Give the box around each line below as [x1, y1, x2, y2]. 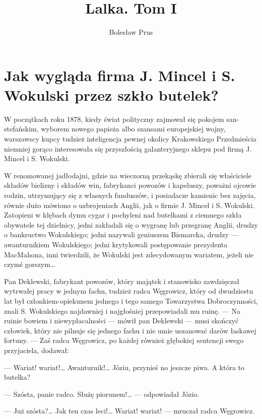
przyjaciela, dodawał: [4, 344, 69, 355]
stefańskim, [4, 123, 39, 134]
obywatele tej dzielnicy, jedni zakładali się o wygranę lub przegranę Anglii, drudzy [4, 219, 258, 230]
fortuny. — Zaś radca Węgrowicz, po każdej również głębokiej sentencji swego [4, 335, 244, 345]
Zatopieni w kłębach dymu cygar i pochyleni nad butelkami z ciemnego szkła [4, 210, 242, 220]
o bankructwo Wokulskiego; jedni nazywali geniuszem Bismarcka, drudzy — [4, 229, 238, 240]
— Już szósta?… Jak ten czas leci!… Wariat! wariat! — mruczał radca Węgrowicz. [4, 405, 255, 416]
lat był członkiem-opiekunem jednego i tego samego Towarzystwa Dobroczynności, [4, 295, 258, 306]
